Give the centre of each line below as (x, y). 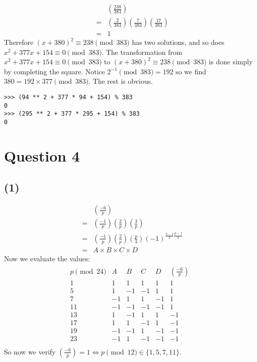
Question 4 (42, 155)
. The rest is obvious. (121, 81)
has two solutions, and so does (178, 42)
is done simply (231, 62)
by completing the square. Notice (55, 71)
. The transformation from (142, 52)
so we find (191, 71)
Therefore (19, 42)
